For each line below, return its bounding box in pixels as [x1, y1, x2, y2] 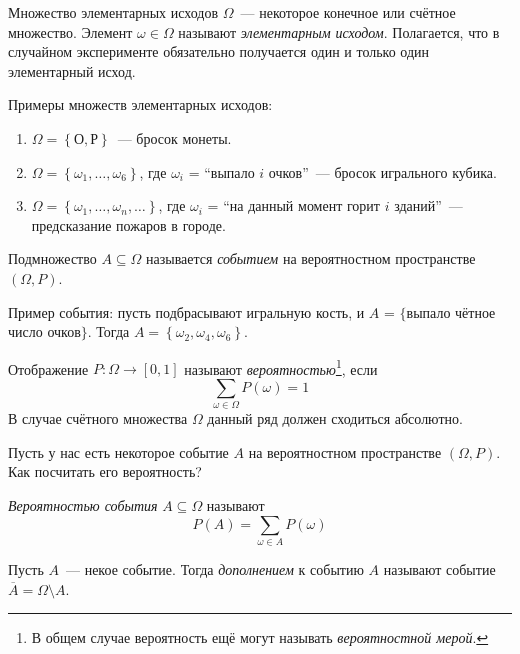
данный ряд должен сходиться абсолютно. [207, 408, 463, 429]
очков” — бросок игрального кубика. [268, 161, 497, 182]
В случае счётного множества [8, 408, 188, 429]
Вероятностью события [8, 495, 158, 516]
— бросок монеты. [117, 127, 232, 148]
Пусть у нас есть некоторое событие [8, 441, 229, 462]
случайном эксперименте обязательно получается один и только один [8, 41, 430, 62]
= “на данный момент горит [207, 195, 380, 216]
